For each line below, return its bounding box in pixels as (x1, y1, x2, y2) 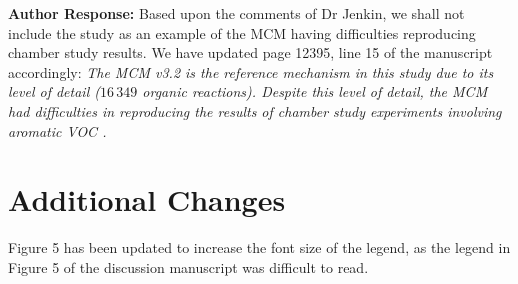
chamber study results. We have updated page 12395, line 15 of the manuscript (8, 42, 493, 63)
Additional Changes (8, 179, 286, 220)
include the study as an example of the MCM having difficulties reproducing (8, 22, 476, 43)
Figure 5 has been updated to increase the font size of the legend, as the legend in (8, 237, 511, 258)
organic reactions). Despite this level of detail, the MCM (142, 81, 488, 102)
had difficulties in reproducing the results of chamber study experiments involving (8, 100, 502, 121)
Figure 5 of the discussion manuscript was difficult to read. (8, 256, 369, 277)
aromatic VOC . (8, 120, 107, 141)
